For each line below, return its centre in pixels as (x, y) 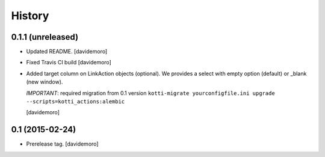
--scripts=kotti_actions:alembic (76, 102)
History (30, 16)
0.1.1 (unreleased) (45, 37)
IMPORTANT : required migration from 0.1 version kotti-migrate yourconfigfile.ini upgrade (150, 93)
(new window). (45, 82)
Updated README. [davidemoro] (67, 52)
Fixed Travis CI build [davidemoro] (69, 63)
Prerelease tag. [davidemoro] (62, 144)
